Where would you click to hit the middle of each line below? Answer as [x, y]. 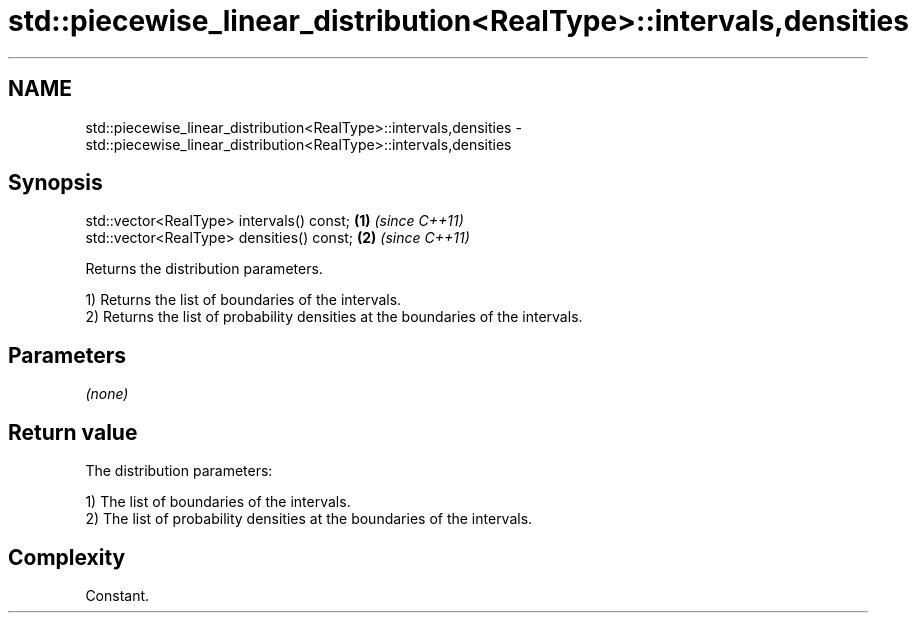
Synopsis [55, 183]
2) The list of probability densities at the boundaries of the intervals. [309, 519]
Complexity [67, 557]
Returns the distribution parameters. [204, 269]
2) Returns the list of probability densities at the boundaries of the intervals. [334, 317]
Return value [73, 432]
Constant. [117, 595]
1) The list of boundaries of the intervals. [218, 502]
